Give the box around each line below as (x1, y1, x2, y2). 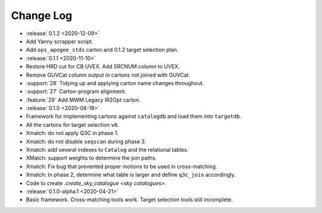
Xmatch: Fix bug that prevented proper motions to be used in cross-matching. (26, 162, 218, 170)
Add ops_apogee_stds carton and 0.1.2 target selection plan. (26, 46, 179, 54)
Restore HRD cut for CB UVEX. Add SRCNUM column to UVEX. (26, 63, 180, 70)
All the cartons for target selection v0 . (26, 121, 119, 128)
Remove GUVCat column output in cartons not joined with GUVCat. (26, 71, 191, 79)
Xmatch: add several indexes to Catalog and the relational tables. (26, 146, 189, 154)
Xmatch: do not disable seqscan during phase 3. (26, 137, 146, 145)
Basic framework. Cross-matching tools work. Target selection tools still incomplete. (26, 196, 233, 203)
